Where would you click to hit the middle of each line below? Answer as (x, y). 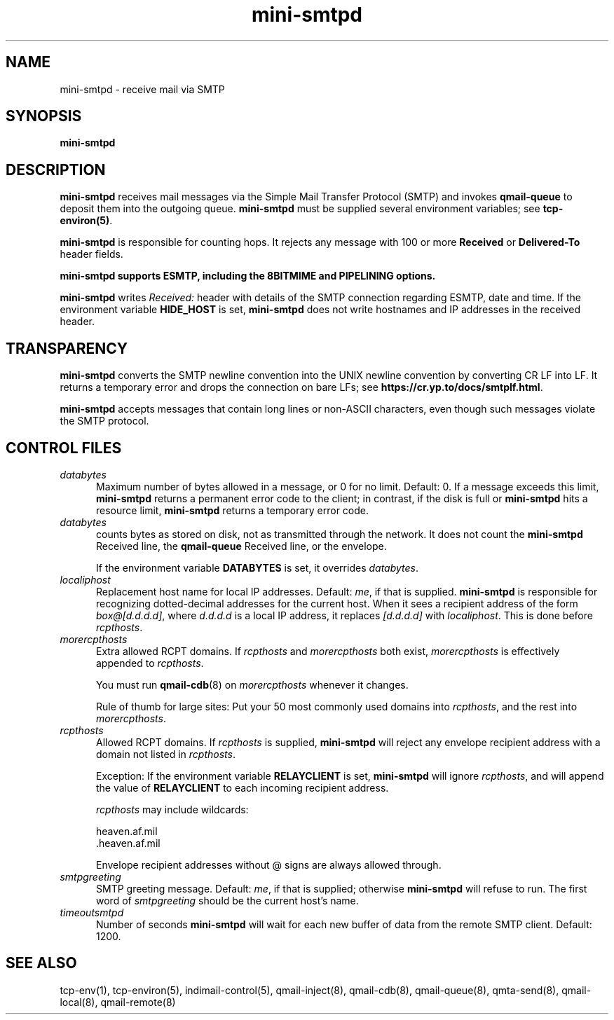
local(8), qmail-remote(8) (118, 1002)
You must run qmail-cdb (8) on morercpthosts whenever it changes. (252, 684)
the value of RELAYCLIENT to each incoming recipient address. (243, 787)
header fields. (91, 254)
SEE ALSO (41, 963)
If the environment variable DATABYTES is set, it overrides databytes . (258, 567)
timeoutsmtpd (92, 912)
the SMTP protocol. (104, 421)
